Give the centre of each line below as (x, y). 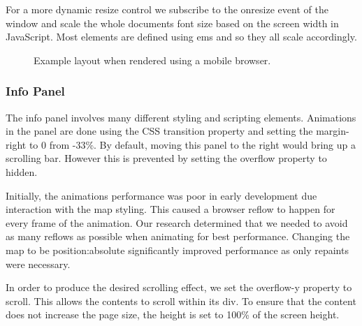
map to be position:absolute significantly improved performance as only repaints (177, 250)
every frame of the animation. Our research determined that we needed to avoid (177, 222)
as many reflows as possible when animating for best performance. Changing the (178, 236)
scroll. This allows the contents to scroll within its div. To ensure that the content (181, 301)
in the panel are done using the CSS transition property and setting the (159, 131)
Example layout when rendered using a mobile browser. (152, 60)
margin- (333, 131)
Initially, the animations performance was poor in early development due (161, 195)
